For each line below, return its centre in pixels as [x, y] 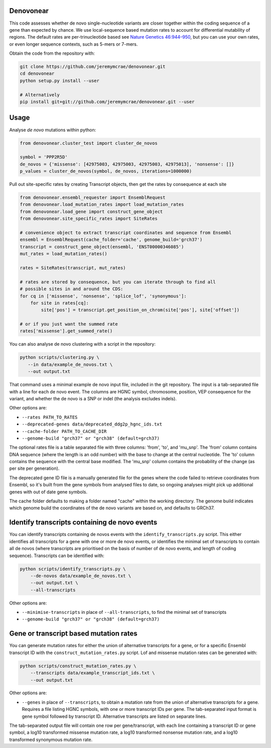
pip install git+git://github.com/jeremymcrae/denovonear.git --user [107, 102]
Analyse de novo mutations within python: [53, 130]
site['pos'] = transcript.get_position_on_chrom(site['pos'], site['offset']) [140, 310]
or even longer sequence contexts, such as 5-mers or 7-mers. [74, 44]
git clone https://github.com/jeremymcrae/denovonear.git [93, 67]
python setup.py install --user [60, 81]
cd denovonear [37, 74]
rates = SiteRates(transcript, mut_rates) [73, 268]
